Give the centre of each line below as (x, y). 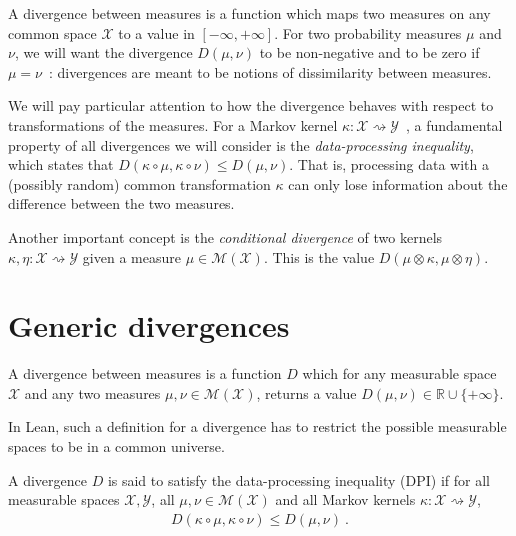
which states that (61, 164)
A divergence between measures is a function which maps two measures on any (249, 13)
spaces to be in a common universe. (116, 446)
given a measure (131, 256)
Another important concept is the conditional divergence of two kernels (225, 236)
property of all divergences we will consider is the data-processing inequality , (241, 144)
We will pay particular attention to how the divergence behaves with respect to (251, 105)
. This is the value (319, 256)
